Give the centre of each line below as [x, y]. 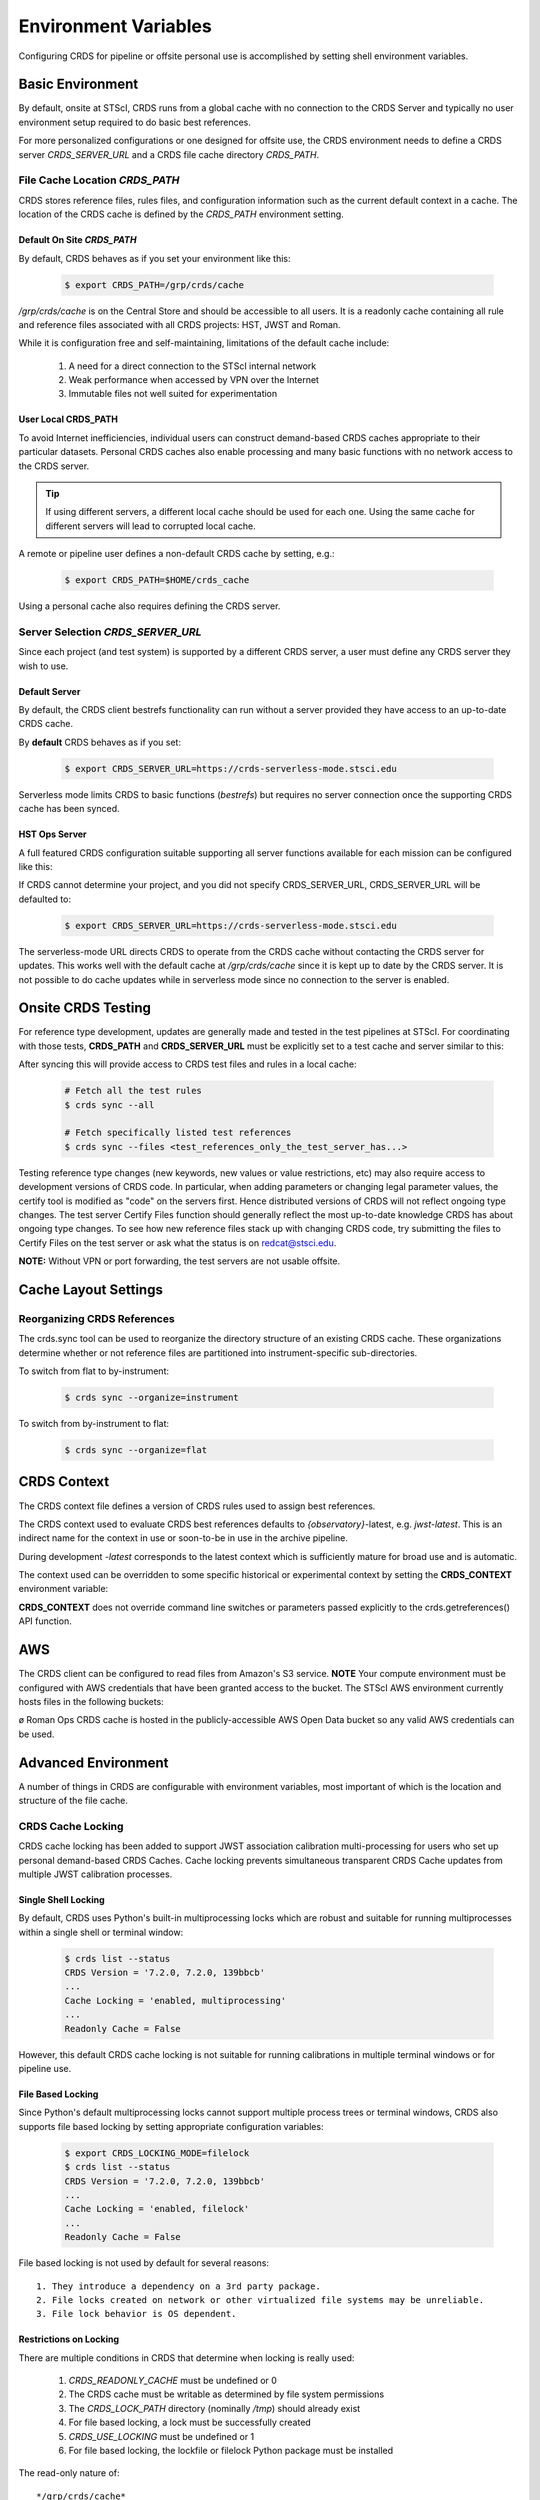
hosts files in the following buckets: [91, 1701]
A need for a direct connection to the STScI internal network [192, 366]
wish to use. [43, 666]
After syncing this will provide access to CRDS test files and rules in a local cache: [187, 1064]
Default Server [49, 691]
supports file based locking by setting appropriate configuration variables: [171, 2126]
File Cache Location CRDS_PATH [99, 180]
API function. [45, 1621]
